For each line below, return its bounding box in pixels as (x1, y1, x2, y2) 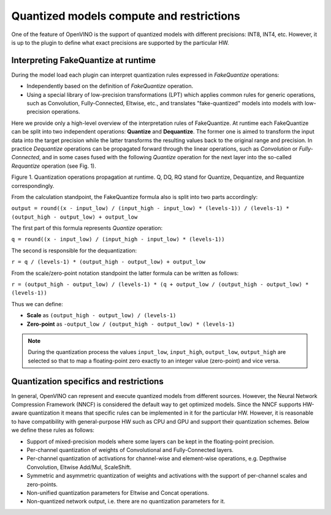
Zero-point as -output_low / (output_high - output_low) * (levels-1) (26, 320, 235, 328)
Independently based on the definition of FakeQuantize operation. (26, 83, 193, 90)
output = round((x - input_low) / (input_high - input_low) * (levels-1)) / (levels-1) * (11, 205, 289, 212)
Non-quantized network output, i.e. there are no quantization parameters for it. (26, 498, 226, 505)
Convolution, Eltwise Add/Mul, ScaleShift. (26, 463, 132, 471)
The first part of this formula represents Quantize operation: (11, 224, 163, 232)
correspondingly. (11, 182, 55, 189)
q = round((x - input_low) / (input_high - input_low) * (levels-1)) (11, 236, 225, 243)
